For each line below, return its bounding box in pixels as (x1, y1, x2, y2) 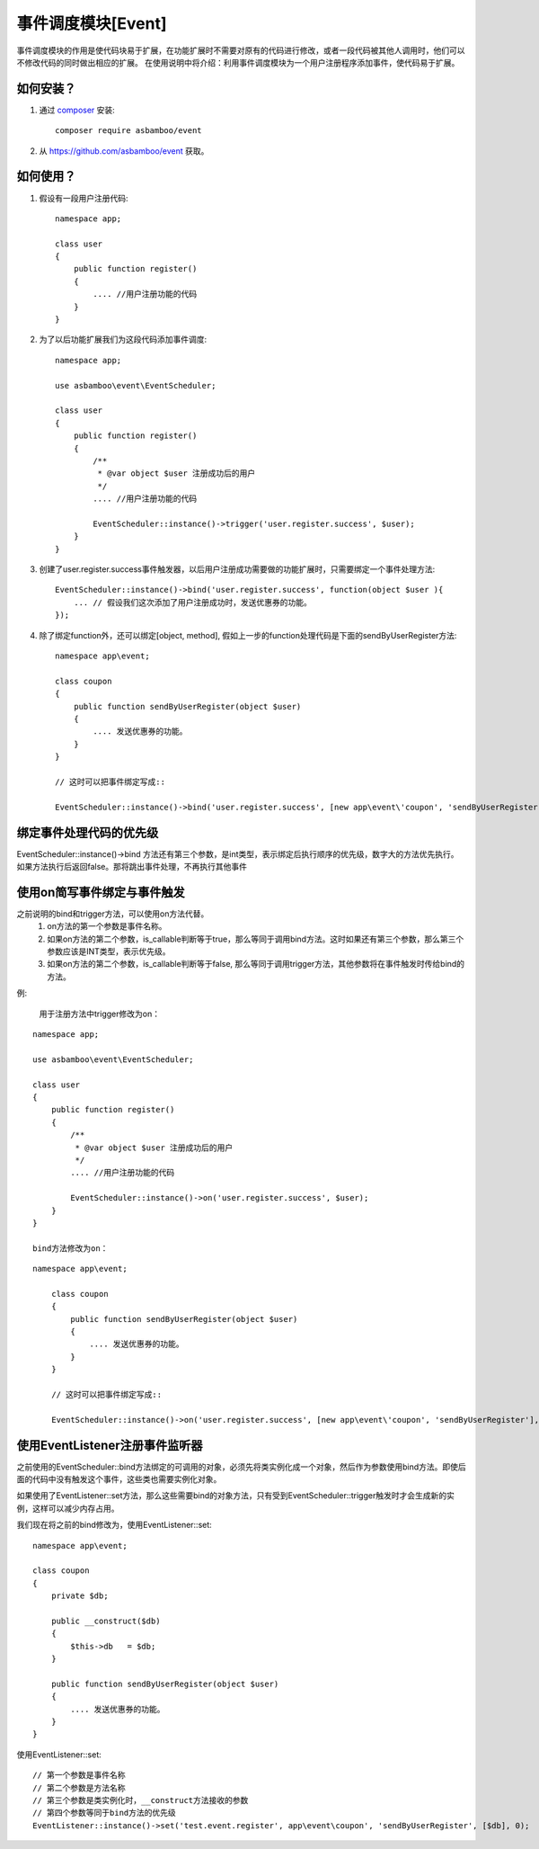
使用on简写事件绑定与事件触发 (16, 884, 185, 899)
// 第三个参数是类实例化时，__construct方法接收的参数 (32, 1795, 249, 1806)
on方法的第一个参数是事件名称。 (47, 921, 167, 932)
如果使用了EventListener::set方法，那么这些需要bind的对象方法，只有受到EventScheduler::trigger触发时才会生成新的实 (16, 1490, 455, 1501)
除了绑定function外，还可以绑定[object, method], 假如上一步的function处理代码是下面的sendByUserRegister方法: (39, 630, 457, 640)
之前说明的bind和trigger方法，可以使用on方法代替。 (16, 908, 209, 919)
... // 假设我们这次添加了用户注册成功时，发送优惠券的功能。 (73, 597, 312, 607)
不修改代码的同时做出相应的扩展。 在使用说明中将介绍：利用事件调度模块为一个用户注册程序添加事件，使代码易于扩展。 (16, 57, 460, 67)
